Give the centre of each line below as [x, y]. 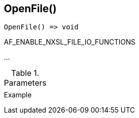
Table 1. [25, 73]
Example [18, 95]
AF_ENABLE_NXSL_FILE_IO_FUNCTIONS [70, 42]
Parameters [25, 83]
